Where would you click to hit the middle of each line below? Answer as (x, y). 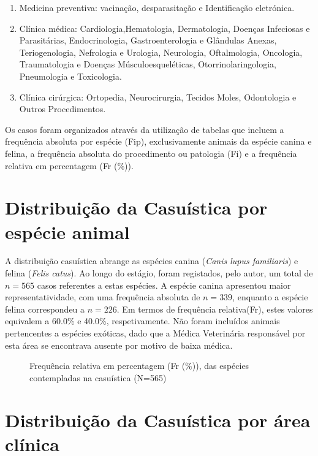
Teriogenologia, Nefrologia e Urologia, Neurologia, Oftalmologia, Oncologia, (161, 52)
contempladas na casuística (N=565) (98, 377)
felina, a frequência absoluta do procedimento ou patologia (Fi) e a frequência (151, 153)
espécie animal (67, 231)
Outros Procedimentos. (62, 109)
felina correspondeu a (45, 309)
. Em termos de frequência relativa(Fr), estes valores (215, 309)
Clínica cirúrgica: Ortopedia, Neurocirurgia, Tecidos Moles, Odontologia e (158, 97)
